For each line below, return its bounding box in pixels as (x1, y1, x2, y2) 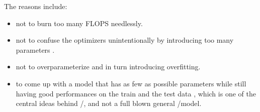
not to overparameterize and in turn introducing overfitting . (16, 61, 201, 72)
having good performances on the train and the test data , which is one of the (16, 88, 256, 98)
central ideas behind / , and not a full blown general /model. (16, 98, 202, 108)
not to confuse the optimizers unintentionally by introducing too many (16, 35, 234, 45)
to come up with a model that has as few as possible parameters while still (16, 78, 246, 88)
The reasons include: (4, 1, 67, 11)
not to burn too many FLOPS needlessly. (16, 18, 143, 28)
